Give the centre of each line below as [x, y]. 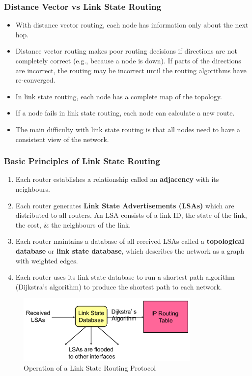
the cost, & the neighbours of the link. [73, 224]
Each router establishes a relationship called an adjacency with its [117, 179]
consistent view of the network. [62, 139]
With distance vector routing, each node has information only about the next [132, 25]
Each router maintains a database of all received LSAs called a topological [130, 241]
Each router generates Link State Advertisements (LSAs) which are [125, 205]
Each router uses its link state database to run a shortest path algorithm [125, 277]
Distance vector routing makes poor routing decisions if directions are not [126, 51]
